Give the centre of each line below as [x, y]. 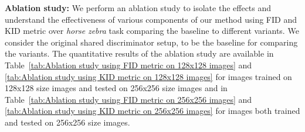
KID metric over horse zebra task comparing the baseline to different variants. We [152, 31]
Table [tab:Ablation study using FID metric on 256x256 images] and [128, 99]
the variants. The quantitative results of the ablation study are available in [139, 53]
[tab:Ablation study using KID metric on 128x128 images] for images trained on [148, 76]
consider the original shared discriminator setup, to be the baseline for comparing [151, 42]
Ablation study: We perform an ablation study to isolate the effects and [138, 8]
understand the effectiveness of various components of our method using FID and [151, 19]
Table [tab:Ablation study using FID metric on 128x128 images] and [128, 65]
